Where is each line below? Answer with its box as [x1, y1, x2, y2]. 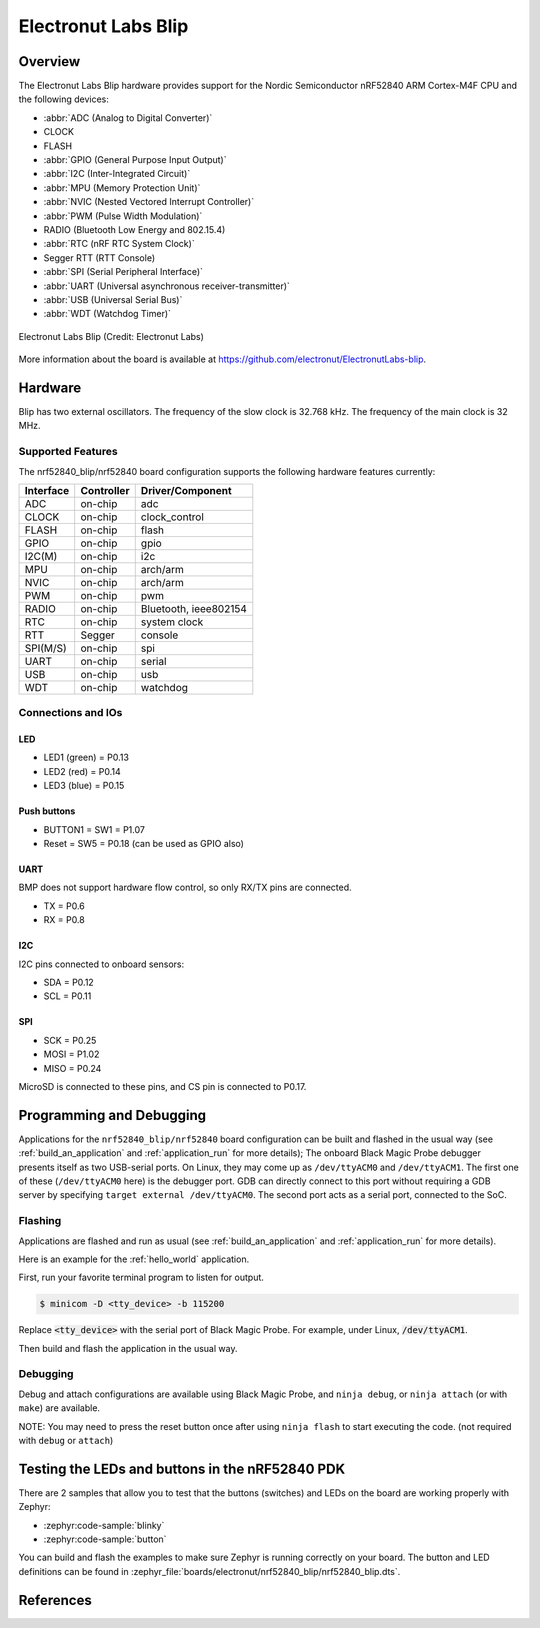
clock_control [140, 510, 205, 524]
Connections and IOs [18, 706, 123, 720]
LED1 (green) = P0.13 [43, 751, 130, 764]
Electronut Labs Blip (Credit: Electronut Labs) [18, 330, 205, 342]
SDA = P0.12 [43, 976, 94, 988]
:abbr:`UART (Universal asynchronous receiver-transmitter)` [43, 280, 290, 292]
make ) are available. [18, 1402, 100, 1414]
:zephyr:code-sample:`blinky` [43, 1519, 165, 1531]
